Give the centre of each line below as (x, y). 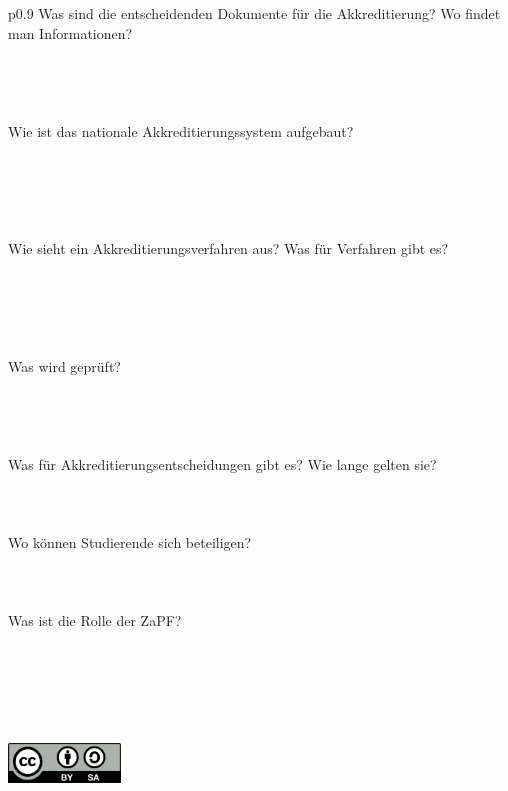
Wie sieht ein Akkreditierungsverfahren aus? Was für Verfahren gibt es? (228, 248)
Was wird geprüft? (64, 365)
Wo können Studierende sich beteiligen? (130, 542)
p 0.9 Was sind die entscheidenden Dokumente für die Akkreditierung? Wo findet (254, 13)
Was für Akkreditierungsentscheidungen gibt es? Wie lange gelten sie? (222, 463)
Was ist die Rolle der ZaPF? (95, 620)
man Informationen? (70, 32)
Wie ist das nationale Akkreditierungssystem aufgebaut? (181, 130)
